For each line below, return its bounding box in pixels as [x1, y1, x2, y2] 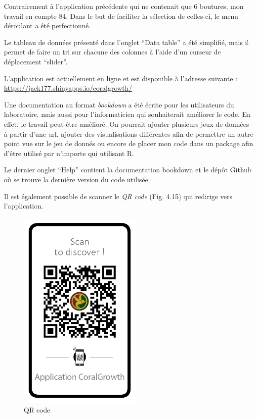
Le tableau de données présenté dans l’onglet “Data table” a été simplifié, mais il [4, 37, 249, 47]
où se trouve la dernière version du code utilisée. [4, 174, 150, 184]
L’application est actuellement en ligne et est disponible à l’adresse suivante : [4, 73, 237, 83]
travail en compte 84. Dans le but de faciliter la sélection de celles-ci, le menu [4, 10, 238, 21]
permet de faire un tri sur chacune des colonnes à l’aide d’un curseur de [4, 47, 221, 57]
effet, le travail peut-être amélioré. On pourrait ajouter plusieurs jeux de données [4, 118, 249, 129]
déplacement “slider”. [4, 56, 68, 66]
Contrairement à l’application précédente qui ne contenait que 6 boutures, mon [4, 1, 244, 11]
